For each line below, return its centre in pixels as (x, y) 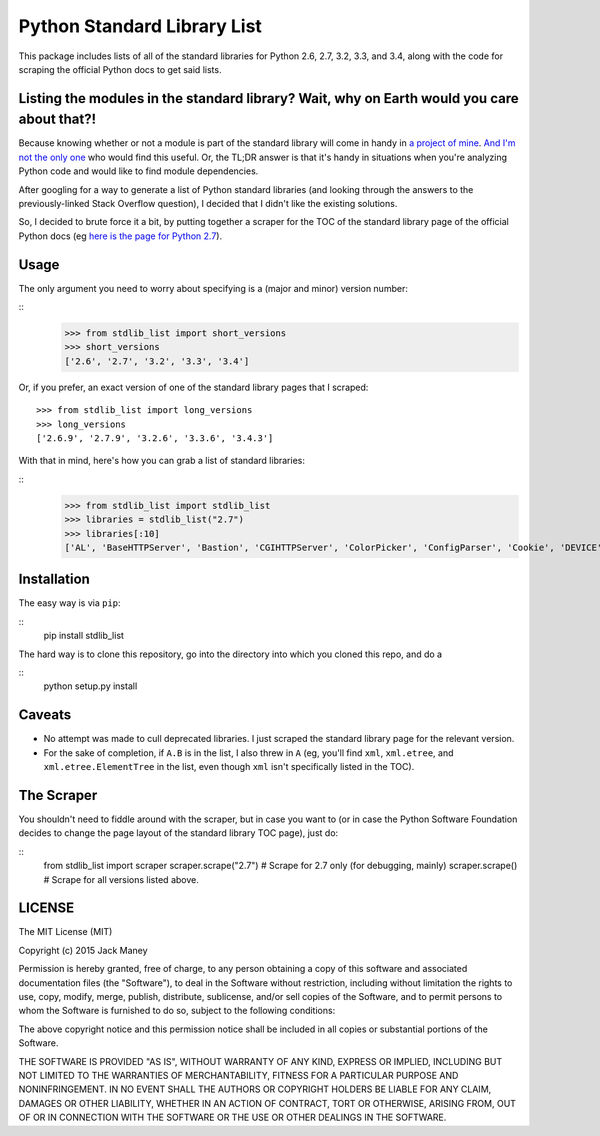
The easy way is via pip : (69, 603)
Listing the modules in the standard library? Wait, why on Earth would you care (268, 98)
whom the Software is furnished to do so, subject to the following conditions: (177, 1011)
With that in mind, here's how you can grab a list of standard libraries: (161, 461)
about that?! (57, 119)
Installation (54, 579)
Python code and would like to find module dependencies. (138, 171)
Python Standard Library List (140, 26)
